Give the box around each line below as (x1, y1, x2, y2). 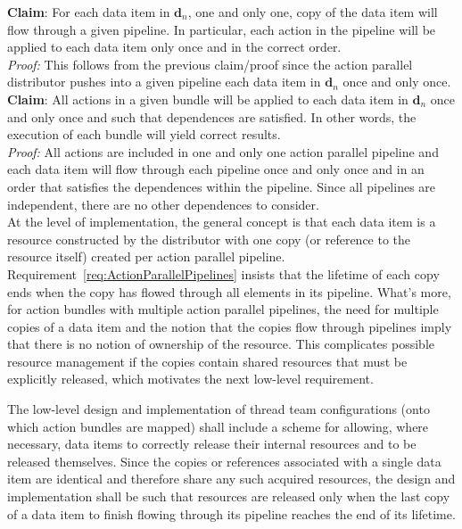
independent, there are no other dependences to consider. (7, 194, 319, 213)
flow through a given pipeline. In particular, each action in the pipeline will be (7, 20, 436, 38)
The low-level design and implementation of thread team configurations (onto (7, 400, 430, 418)
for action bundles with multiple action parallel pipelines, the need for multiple (7, 300, 439, 318)
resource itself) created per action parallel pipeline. (7, 247, 285, 266)
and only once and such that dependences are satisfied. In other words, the (7, 107, 417, 126)
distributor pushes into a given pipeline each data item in (7, 72, 321, 91)
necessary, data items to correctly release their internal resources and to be (7, 434, 417, 453)
